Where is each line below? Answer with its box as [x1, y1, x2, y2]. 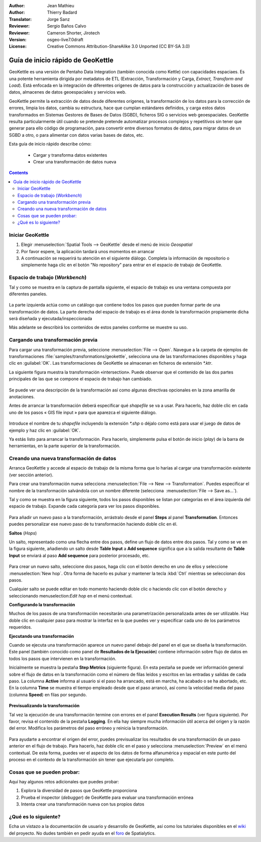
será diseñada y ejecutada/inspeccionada [9, 316, 92, 322]
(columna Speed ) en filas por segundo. [9, 692, 87, 697]
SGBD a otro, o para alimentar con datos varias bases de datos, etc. [9, 132, 145, 138]
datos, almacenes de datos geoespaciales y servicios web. [9, 89, 127, 95]
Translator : [9, 16, 32, 22]
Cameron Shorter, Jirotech [47, 30, 100, 36]
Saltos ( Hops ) [9, 530, 37, 536]
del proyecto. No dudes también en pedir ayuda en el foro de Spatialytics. [9, 830, 156, 836]
